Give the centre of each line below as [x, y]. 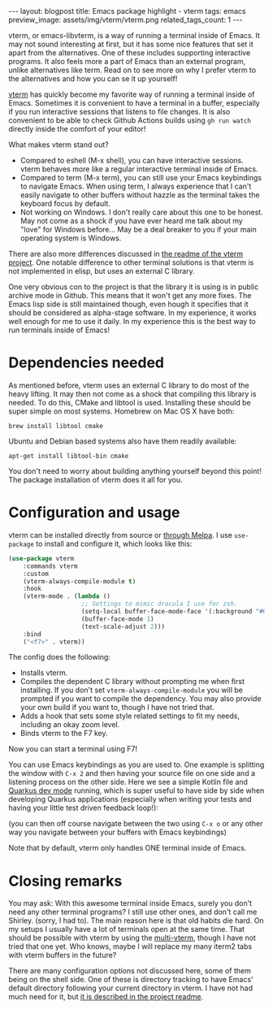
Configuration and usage [94, 513]
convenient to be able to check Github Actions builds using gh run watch [130, 120]
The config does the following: [60, 657]
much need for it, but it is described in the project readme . [106, 997]
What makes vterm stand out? [58, 145]
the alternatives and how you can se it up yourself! [93, 78]
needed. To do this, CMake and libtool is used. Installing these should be [130, 402]
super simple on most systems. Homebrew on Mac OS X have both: [121, 411]
